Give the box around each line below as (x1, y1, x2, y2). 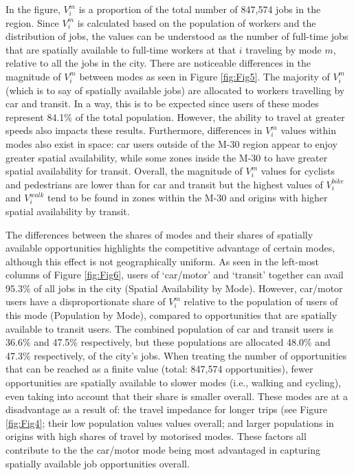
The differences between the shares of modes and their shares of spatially (5, 227, 313, 241)
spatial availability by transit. (5, 203, 130, 218)
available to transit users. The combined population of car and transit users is (5, 321, 334, 335)
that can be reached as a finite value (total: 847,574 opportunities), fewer (5, 362, 313, 376)
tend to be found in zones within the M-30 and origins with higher (47, 190, 328, 205)
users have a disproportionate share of (5, 294, 166, 309)
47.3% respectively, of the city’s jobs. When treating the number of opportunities (5, 348, 347, 362)
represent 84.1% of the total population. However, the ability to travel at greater (5, 109, 345, 124)
